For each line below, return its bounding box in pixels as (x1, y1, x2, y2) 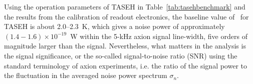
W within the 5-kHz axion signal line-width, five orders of (70, 30, 247, 41)
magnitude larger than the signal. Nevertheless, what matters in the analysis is (4, 40, 246, 51)
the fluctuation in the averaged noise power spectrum (4, 70, 167, 80)
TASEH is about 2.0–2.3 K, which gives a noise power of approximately (4, 21, 225, 31)
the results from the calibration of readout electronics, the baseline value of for (4, 11, 249, 21)
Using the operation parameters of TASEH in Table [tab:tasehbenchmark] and (4, 1, 245, 11)
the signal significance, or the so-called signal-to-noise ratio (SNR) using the (4, 50, 237, 60)
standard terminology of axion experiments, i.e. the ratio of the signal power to (4, 60, 247, 70)
